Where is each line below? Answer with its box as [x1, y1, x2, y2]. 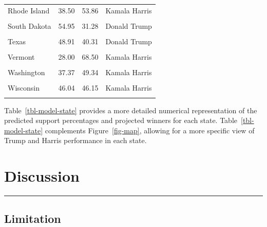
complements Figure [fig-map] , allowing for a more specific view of [45, 125, 255, 135]
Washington [8, 67, 45, 78]
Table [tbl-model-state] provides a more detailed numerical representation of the [4, 104, 257, 115]
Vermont [8, 51, 35, 62]
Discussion [4, 165, 80, 186]
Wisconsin [8, 82, 40, 93]
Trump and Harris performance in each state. [4, 135, 147, 146]
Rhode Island [8, 5, 50, 15]
